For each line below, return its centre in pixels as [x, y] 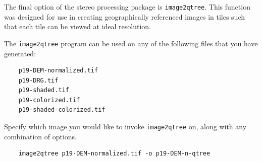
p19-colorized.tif [49, 100]
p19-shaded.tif [44, 90]
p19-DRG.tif [38, 80]
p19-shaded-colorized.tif [62, 110]
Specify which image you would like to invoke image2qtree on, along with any [125, 127]
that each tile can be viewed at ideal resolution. [77, 26]
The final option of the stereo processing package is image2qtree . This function [127, 7]
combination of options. [40, 136]
